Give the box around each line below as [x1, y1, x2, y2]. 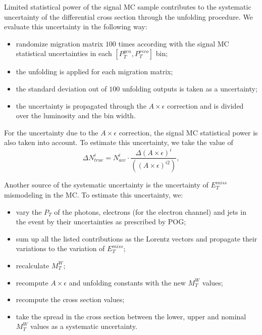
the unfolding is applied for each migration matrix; [16, 66, 173, 77]
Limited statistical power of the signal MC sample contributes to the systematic [4, 2, 251, 12]
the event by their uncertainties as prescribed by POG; [16, 216, 186, 227]
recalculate [16, 260, 49, 270]
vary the [16, 206, 42, 217]
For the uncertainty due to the [4, 127, 98, 137]
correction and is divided [167, 100, 244, 111]
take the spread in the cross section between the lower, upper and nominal [16, 311, 246, 321]
